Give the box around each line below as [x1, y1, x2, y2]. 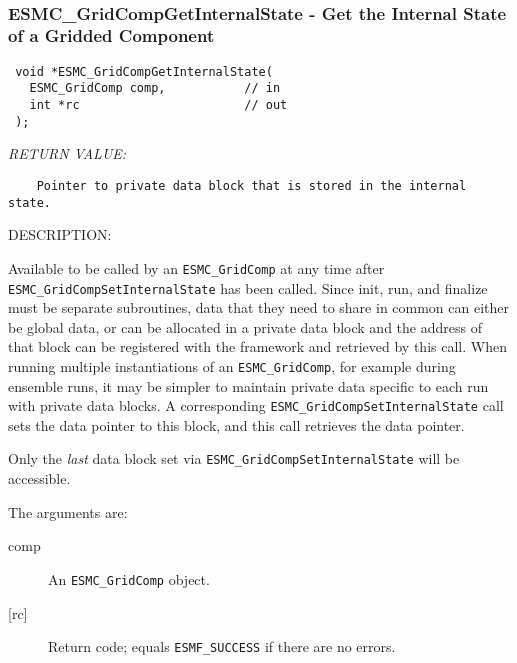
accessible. [8, 468, 71, 489]
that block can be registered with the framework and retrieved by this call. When [8, 336, 507, 357]
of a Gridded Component [8, 23, 215, 48]
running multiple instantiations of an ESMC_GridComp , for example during [8, 355, 456, 376]
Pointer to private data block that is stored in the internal [36, 178, 467, 193]
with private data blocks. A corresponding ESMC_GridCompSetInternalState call [8, 395, 504, 416]
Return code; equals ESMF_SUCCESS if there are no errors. [48, 636, 396, 657]
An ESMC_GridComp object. [48, 568, 210, 589]
